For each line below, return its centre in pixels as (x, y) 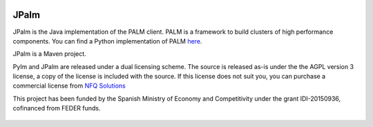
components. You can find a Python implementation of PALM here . (107, 41)
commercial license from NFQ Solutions (69, 86)
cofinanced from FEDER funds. (57, 108)
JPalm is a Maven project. (49, 54)
